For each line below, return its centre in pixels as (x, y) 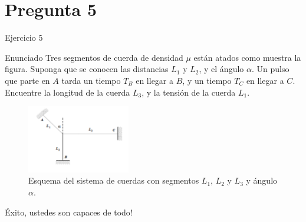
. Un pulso (270, 69)
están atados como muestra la (247, 57)
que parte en (27, 80)
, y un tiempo (207, 80)
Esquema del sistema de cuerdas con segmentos (114, 180)
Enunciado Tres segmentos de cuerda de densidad (94, 57)
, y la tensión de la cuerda (189, 92)
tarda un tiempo (91, 80)
